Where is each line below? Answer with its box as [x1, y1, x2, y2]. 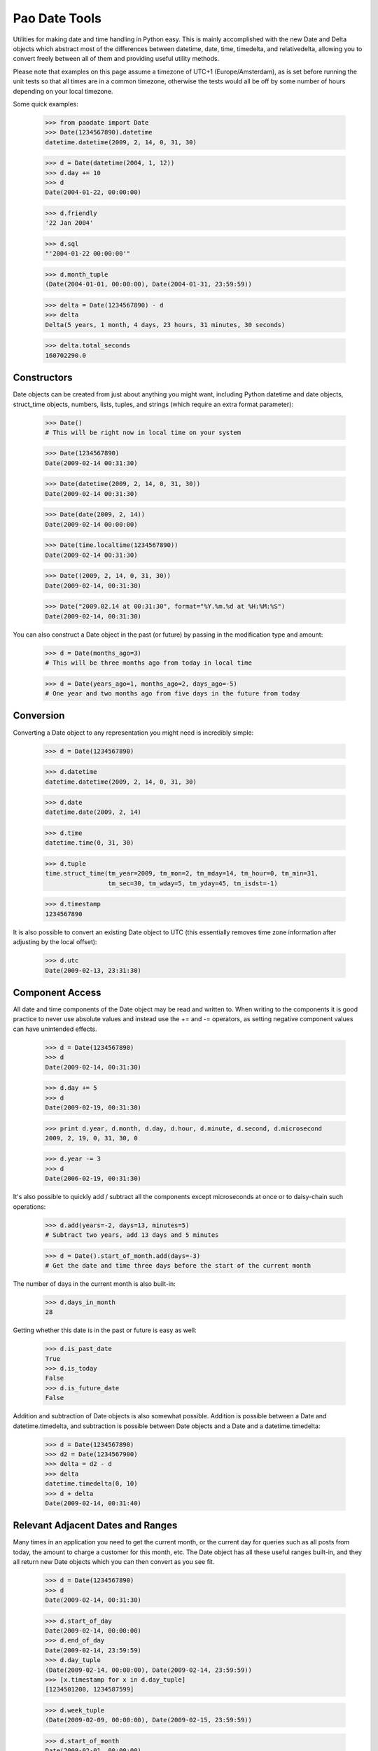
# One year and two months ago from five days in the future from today [45, 690, 300, 698]
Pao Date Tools [13, 11, 101, 26]
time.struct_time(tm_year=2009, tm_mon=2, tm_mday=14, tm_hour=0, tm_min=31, [45, 869, 318, 878]
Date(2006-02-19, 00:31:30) [45, 1175, 141, 1183]
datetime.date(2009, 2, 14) [45, 808, 141, 816]
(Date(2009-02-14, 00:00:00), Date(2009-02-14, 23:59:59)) [45, 1666, 252, 1674]
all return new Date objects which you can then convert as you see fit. [13, 1558, 215, 1566]
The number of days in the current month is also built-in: [13, 1279, 176, 1288]
